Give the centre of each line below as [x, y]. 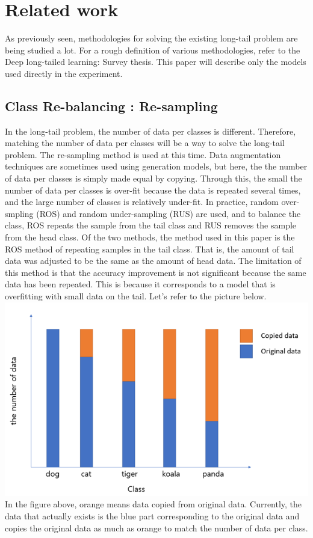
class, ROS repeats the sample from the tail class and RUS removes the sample [151, 225]
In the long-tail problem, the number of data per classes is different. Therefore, [150, 131]
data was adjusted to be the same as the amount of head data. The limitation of [153, 261]
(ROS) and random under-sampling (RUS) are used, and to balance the [169, 213]
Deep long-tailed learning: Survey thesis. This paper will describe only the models [156, 62]
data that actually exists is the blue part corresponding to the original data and [152, 515]
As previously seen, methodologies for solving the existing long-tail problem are [151, 38]
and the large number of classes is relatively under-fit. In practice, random [142, 202]
